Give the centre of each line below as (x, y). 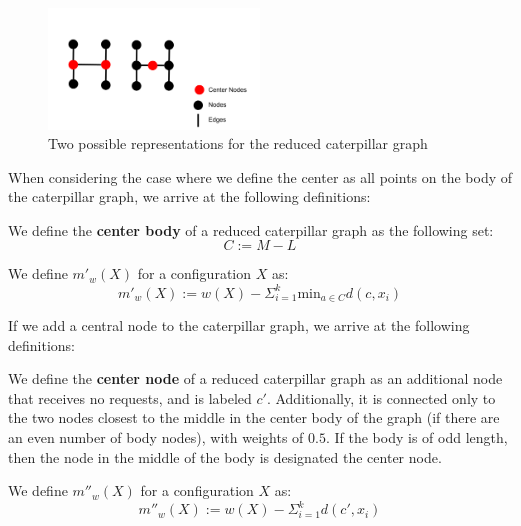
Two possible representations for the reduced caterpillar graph (238, 143)
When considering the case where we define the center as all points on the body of (260, 176)
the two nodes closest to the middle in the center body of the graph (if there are (254, 417)
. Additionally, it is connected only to (381, 397)
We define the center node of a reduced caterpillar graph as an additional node (255, 378)
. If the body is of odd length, (416, 437)
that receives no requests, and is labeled (130, 397)
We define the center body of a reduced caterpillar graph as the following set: (251, 229)
